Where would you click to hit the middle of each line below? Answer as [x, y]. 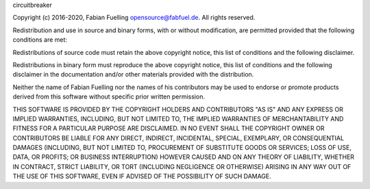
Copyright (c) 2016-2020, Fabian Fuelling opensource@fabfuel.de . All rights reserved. [134, 18]
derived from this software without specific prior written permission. [109, 97]
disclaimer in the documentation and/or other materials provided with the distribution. [133, 75]
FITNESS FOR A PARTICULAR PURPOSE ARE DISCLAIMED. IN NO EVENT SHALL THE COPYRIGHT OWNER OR [169, 128]
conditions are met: [40, 40]
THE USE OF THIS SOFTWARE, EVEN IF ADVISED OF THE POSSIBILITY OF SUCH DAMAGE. [142, 176]
